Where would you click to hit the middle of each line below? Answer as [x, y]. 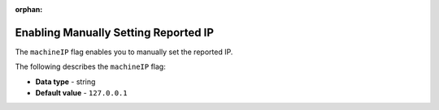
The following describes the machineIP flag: [90, 67]
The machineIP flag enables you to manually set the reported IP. [124, 52]
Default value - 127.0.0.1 [81, 93]
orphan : [29, 9]
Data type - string [65, 82]
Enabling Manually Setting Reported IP [115, 32]
